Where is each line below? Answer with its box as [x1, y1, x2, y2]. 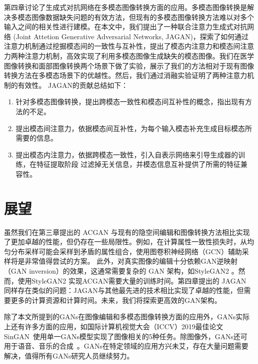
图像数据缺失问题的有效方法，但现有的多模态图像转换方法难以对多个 [31, 11, 254, 22]
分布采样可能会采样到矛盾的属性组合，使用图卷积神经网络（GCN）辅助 [10, 246, 242, 256]
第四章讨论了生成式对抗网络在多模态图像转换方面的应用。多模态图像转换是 [4, 2, 247, 12]
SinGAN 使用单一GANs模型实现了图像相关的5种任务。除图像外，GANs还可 [4, 331, 248, 341]
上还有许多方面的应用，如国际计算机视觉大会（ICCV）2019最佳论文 [4, 321, 223, 331]
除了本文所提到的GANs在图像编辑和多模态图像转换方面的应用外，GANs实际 [4, 311, 250, 322]
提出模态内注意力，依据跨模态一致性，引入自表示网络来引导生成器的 [15, 149, 238, 159]
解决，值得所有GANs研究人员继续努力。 [4, 350, 134, 361]
